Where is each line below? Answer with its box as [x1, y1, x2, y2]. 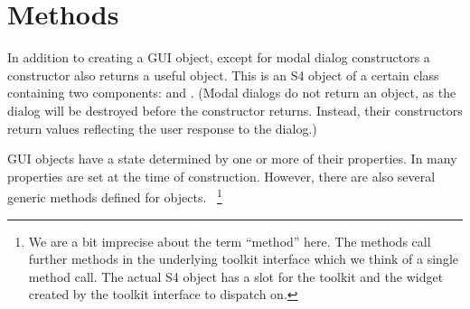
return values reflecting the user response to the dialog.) [7, 118, 317, 137]
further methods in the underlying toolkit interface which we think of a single [28, 249, 458, 268]
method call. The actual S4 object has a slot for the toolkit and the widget [28, 267, 444, 286]
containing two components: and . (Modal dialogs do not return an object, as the [7, 83, 456, 102]
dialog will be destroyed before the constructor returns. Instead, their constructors [7, 100, 463, 119]
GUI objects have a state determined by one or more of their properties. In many [7, 149, 457, 168]
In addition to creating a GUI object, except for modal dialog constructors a [7, 48, 430, 67]
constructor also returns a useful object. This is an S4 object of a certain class [7, 65, 439, 84]
